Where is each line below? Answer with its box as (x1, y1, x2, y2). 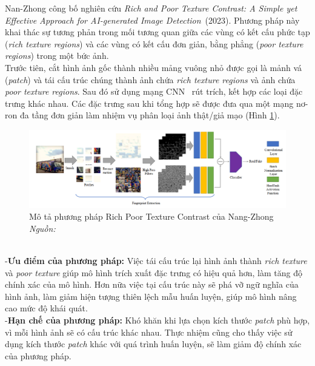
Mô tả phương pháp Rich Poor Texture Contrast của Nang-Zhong (29, 210, 274, 223)
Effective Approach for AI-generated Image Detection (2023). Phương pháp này (5, 13, 300, 26)
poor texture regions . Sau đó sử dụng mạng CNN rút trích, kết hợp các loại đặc (5, 85, 303, 98)
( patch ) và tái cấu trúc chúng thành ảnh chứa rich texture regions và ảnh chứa (5, 73, 296, 86)
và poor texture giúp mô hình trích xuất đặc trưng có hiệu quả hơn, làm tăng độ (5, 266, 302, 279)
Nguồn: (29, 222, 56, 234)
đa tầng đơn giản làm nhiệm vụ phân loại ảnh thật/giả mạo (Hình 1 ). (19, 109, 280, 121)
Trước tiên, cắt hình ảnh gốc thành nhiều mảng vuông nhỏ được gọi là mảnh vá (5, 61, 302, 73)
